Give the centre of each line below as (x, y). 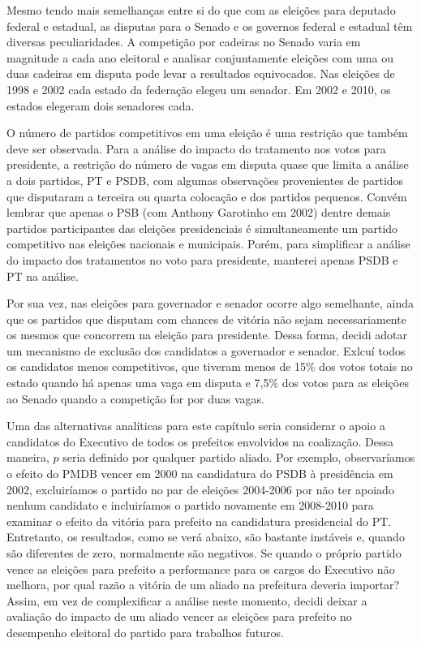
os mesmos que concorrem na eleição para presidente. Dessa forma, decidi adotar (207, 335)
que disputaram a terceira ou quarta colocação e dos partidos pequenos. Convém (207, 196)
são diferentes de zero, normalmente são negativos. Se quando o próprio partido (204, 553)
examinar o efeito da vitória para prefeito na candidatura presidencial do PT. (199, 521)
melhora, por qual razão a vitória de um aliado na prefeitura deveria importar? (203, 585)
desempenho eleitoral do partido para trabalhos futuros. (145, 632)
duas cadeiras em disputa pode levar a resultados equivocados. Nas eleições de (201, 73)
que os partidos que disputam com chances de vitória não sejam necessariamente (206, 319)
